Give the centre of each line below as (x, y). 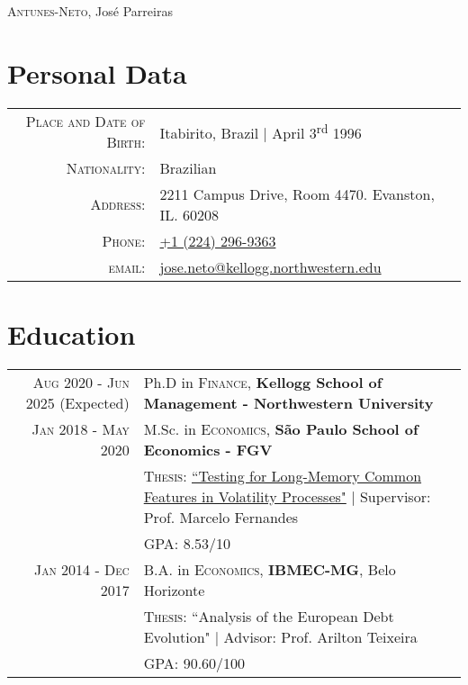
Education (72, 333)
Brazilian (188, 167)
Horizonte (174, 590)
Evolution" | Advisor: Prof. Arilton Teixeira (280, 636)
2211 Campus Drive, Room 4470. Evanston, (297, 194)
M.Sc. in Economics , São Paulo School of (281, 428)
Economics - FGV (208, 449)
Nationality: (106, 167)
